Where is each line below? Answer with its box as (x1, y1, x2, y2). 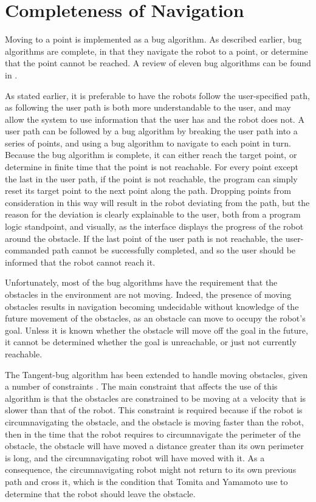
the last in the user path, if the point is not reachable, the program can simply (5, 172, 298, 185)
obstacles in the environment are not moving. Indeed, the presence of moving (5, 288, 292, 300)
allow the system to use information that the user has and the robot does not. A (5, 112, 304, 125)
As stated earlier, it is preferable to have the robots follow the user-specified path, (5, 89, 310, 101)
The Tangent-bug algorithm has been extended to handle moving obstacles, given (5, 368, 308, 380)
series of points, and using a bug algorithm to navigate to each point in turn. (5, 136, 292, 149)
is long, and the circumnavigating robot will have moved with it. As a (5, 451, 265, 464)
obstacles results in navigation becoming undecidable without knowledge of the (5, 300, 299, 312)
